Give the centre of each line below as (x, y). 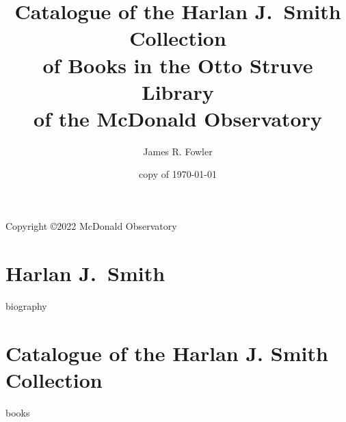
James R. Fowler (178, 151)
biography (26, 305)
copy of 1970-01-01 (178, 174)
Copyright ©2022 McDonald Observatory (91, 226)
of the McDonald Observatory (178, 118)
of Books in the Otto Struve (178, 65)
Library (178, 91)
